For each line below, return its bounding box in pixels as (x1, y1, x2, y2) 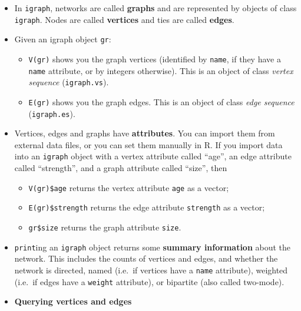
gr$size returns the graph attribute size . (28, 221, 181, 233)
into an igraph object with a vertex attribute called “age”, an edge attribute (14, 150, 292, 162)
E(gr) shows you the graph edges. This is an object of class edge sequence (28, 95, 295, 108)
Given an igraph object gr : (14, 33, 111, 45)
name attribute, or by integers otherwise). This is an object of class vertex (28, 64, 293, 76)
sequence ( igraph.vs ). (28, 76, 109, 88)
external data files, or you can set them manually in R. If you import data (14, 138, 283, 151)
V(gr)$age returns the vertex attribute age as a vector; (28, 181, 229, 193)
